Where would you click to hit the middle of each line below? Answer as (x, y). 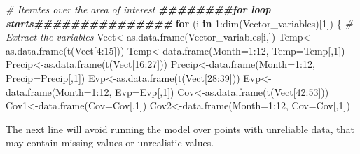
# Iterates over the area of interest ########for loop (138, 9)
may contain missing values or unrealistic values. (110, 142)
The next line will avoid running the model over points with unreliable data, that (180, 128)
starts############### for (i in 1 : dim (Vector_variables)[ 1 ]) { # (179, 23)
